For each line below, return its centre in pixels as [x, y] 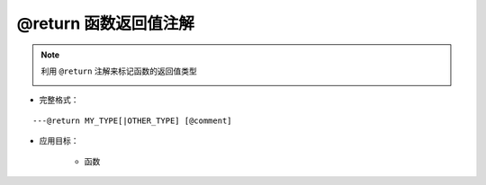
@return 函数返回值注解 [106, 23]
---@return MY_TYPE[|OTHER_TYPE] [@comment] [133, 120]
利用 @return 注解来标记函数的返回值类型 [119, 71]
